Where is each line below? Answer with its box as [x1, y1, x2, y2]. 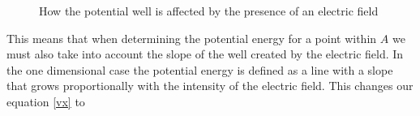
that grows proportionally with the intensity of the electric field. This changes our [6, 77, 414, 94]
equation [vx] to [6, 92, 85, 110]
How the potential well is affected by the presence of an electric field [39, 2, 379, 19]
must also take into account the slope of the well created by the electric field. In [6, 45, 404, 62]
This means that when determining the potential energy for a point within [6, 29, 377, 46]
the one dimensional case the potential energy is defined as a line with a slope [6, 61, 393, 78]
